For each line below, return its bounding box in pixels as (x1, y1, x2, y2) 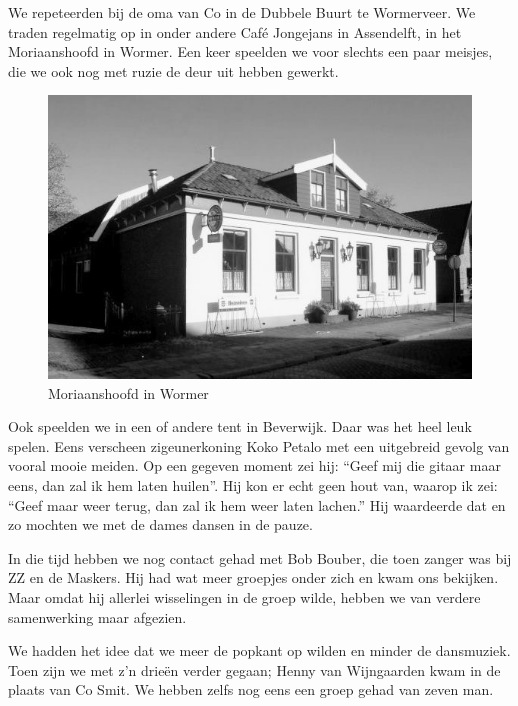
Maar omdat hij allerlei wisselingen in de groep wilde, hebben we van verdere (8, 586, 481, 607)
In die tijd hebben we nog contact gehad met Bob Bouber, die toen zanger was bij (8, 547, 512, 568)
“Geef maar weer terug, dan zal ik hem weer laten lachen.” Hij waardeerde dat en (8, 494, 506, 515)
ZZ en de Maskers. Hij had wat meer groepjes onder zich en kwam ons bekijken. (8, 567, 499, 588)
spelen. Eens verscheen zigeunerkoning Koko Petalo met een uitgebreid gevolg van (8, 435, 510, 456)
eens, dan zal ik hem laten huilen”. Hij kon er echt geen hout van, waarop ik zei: (8, 475, 498, 496)
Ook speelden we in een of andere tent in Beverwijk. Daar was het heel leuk (8, 416, 472, 437)
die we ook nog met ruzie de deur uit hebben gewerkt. (8, 60, 339, 81)
